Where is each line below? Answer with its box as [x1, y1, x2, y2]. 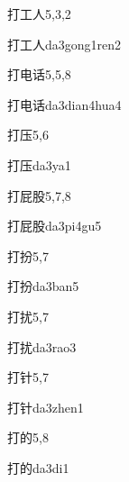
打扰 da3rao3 [7, 337, 77, 356]
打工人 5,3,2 [7, 5, 71, 23]
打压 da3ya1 [7, 155, 71, 174]
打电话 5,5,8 [7, 65, 71, 84]
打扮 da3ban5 [7, 277, 79, 296]
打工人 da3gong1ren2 [7, 34, 122, 53]
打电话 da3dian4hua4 [7, 95, 122, 114]
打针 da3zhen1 [7, 397, 84, 416]
